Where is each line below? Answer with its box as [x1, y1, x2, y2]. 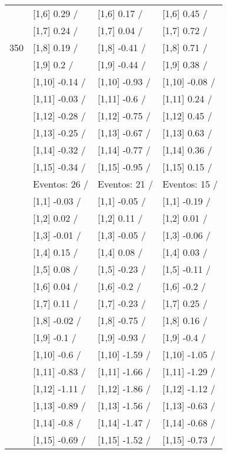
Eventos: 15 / [162, 177, 218, 191]
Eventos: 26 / [33, 177, 89, 191]
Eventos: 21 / [98, 177, 153, 191]
